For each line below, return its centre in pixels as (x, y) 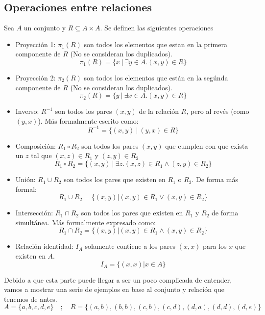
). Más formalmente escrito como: (88, 120)
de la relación (159, 111)
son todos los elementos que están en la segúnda (156, 77)
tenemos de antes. (31, 299)
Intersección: (34, 213)
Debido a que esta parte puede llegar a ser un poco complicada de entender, (118, 279)
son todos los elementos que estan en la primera (156, 44)
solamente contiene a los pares (130, 246)
